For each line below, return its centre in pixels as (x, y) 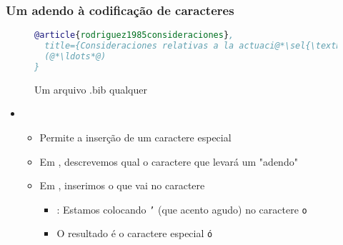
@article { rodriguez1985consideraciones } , (134, 35)
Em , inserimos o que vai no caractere (122, 185)
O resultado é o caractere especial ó (135, 233)
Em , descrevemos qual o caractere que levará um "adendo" (169, 161)
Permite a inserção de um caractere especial (135, 137)
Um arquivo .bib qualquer (91, 89)
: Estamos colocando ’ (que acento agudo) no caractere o (182, 209)
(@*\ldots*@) (75, 56)
